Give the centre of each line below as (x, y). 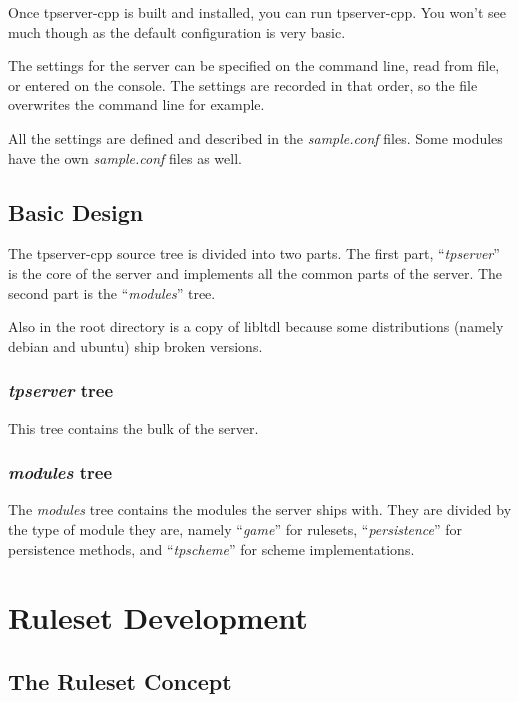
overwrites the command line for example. (136, 104)
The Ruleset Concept (120, 680)
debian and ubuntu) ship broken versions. (135, 345)
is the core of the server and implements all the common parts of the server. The (255, 272)
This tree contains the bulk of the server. (133, 427)
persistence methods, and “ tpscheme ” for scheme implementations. (211, 548)
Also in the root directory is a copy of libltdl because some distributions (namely (256, 326)
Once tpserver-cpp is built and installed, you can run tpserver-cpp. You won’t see (257, 12)
